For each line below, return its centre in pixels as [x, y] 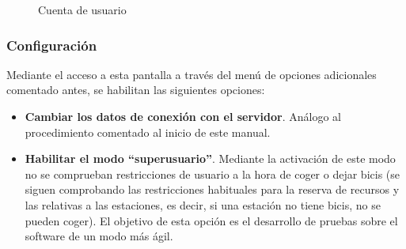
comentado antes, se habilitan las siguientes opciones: [136, 90]
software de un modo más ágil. [99, 236]
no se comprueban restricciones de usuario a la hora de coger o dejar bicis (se [212, 174]
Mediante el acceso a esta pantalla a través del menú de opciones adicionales [192, 74]
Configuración [52, 45]
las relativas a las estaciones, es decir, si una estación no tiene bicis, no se [203, 204]
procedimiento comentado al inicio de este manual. [148, 132]
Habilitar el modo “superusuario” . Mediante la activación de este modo [210, 158]
